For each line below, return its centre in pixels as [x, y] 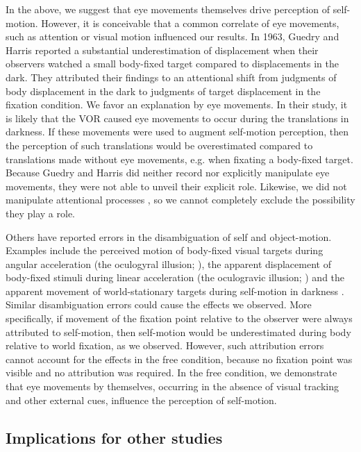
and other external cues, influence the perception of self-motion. [141, 400]
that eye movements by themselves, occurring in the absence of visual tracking [172, 386]
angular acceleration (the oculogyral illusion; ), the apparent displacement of [168, 263]
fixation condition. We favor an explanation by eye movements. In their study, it [177, 104]
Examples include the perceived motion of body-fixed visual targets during [165, 250]
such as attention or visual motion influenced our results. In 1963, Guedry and [173, 36]
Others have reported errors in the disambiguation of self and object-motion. [169, 236]
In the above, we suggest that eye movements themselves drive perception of [168, 9]
